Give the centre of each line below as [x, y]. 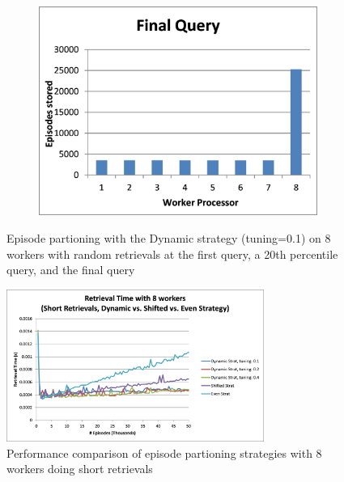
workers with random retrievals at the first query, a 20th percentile [172, 254]
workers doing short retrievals [80, 469]
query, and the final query [71, 270]
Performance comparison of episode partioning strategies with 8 [164, 452]
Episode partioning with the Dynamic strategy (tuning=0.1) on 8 [169, 237]
